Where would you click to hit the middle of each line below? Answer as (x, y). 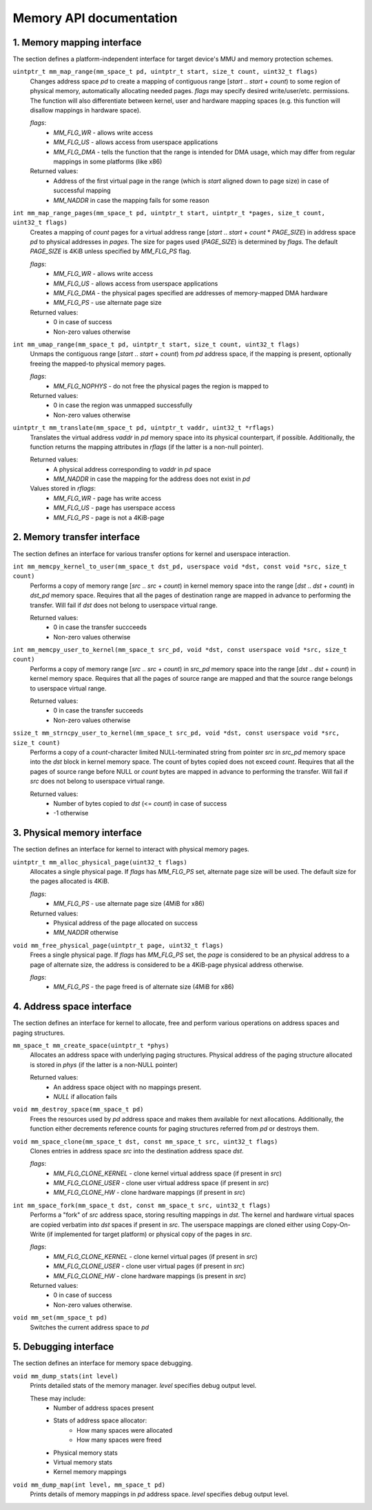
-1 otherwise (71, 813)
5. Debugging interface (63, 1347)
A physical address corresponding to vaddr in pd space (132, 469)
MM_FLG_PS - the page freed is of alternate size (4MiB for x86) (144, 987)
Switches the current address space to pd (90, 1327)
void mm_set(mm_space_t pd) (60, 1318)
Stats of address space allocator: (100, 1420)
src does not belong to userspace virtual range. (97, 781)
